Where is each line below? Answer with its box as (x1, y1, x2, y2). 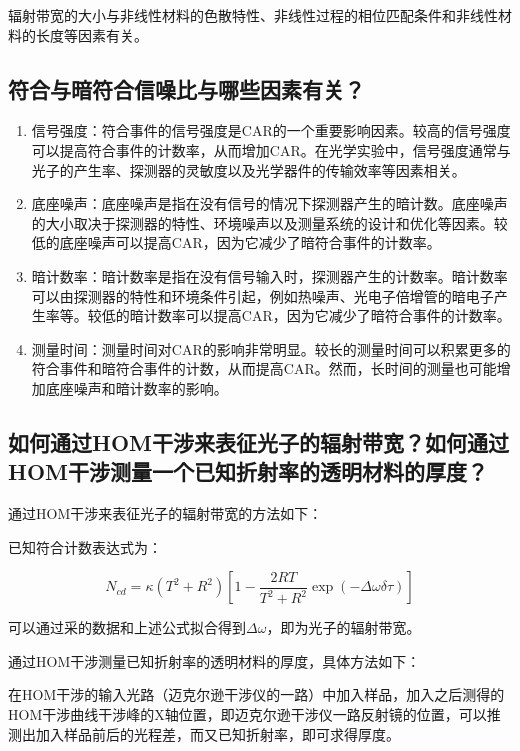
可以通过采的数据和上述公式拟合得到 (8, 617, 246, 638)
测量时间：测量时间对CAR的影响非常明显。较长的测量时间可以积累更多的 (31, 338, 511, 359)
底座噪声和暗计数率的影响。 (45, 377, 228, 398)
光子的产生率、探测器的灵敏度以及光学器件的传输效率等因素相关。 (31, 159, 466, 180)
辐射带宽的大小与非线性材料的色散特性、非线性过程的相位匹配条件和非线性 (8, 5, 498, 25)
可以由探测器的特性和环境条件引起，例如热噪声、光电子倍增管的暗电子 (31, 285, 494, 306)
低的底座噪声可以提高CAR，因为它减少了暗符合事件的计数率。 (31, 232, 441, 253)
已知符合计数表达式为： (8, 536, 162, 557)
